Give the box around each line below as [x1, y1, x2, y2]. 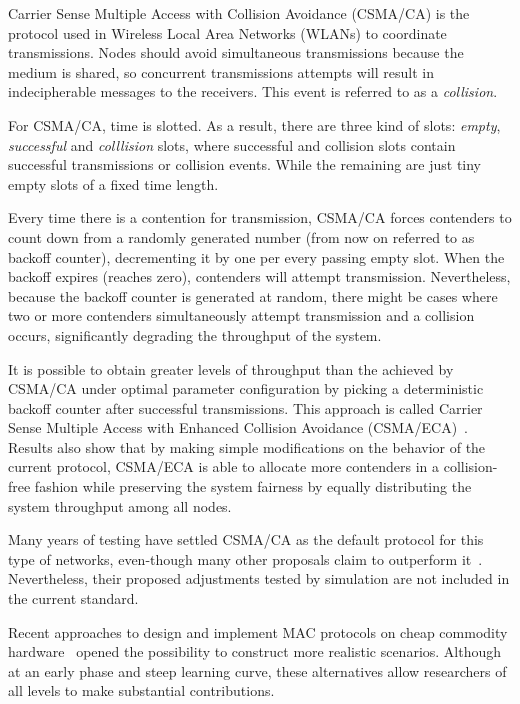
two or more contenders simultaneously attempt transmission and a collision [8, 305, 475, 326]
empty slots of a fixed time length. [8, 173, 219, 194]
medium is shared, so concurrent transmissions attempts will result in [8, 61, 434, 82]
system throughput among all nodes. [8, 495, 232, 516]
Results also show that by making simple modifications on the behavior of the [8, 436, 486, 457]
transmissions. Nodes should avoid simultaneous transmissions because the [8, 42, 464, 63]
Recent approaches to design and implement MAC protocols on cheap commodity [8, 621, 508, 642]
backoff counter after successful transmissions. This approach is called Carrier [8, 397, 483, 418]
